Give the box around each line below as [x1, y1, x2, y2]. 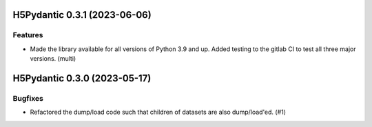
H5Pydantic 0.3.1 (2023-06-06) [12, 9, 152, 21]
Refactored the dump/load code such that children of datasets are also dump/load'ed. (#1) [30, 108, 286, 117]
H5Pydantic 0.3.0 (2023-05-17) [12, 72, 152, 84]
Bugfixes [12, 93, 44, 103]
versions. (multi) [30, 55, 76, 63]
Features [12, 30, 43, 40]
